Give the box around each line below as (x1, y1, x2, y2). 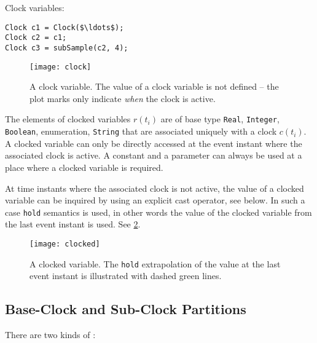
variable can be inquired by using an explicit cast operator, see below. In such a (5, 194, 305, 207)
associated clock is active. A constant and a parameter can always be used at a (5, 149, 302, 162)
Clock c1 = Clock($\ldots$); (5, 23, 124, 32)
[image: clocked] (29, 239, 100, 248)
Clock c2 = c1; (5, 33, 67, 42)
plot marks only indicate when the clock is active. (29, 92, 216, 104)
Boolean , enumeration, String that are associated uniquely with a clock (5, 125, 277, 138)
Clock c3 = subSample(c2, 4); (5, 43, 128, 52)
